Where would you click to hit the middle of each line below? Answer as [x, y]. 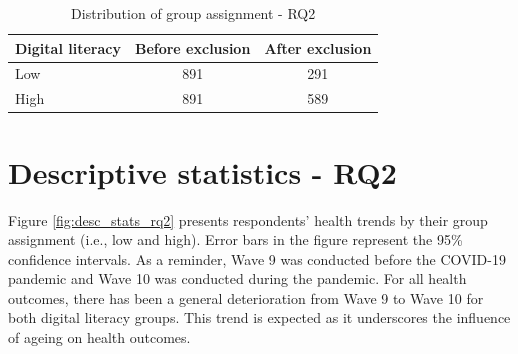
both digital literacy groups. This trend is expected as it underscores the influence [259, 317]
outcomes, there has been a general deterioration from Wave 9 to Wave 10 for [246, 297]
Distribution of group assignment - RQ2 [193, 13]
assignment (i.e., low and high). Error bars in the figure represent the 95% [235, 239]
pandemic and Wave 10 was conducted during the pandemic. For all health [237, 278]
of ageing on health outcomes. [99, 337]
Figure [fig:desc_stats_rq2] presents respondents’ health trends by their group [248, 219]
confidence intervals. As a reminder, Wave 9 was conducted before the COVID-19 [257, 258]
